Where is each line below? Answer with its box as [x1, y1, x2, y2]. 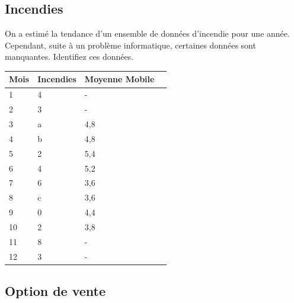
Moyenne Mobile [84, 73, 155, 85]
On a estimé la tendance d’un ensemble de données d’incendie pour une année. [5, 27, 290, 40]
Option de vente [5, 282, 106, 300]
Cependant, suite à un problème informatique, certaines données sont [5, 38, 256, 51]
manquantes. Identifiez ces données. [5, 50, 134, 63]
